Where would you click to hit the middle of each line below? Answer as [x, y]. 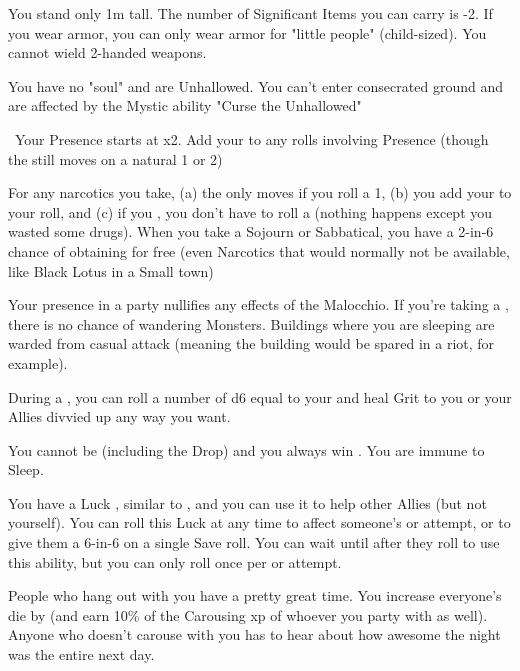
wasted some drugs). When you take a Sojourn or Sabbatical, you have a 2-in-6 [251, 231]
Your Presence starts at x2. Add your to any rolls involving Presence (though [251, 138]
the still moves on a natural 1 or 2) [115, 158]
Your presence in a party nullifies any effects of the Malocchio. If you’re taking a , [258, 304]
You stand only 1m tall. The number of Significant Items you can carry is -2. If [250, 13]
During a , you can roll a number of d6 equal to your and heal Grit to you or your [260, 396]
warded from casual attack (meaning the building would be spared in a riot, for [251, 343]
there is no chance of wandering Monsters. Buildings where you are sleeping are [251, 323]
